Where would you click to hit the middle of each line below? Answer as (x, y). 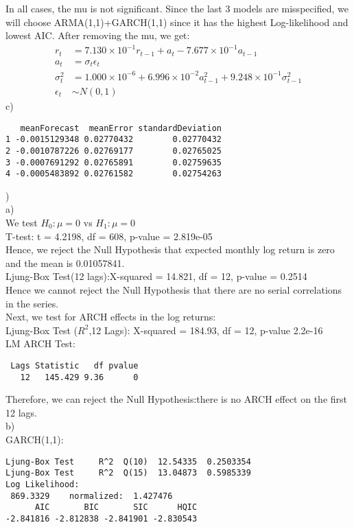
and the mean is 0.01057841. (65, 262)
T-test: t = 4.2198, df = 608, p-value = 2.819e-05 (109, 236)
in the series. (32, 303)
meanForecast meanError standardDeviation (121, 128)
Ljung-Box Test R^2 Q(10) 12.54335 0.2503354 (128, 461)
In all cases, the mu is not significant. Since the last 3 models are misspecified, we (177, 8)
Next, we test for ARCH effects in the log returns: (111, 317)
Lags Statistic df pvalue (74, 365)
